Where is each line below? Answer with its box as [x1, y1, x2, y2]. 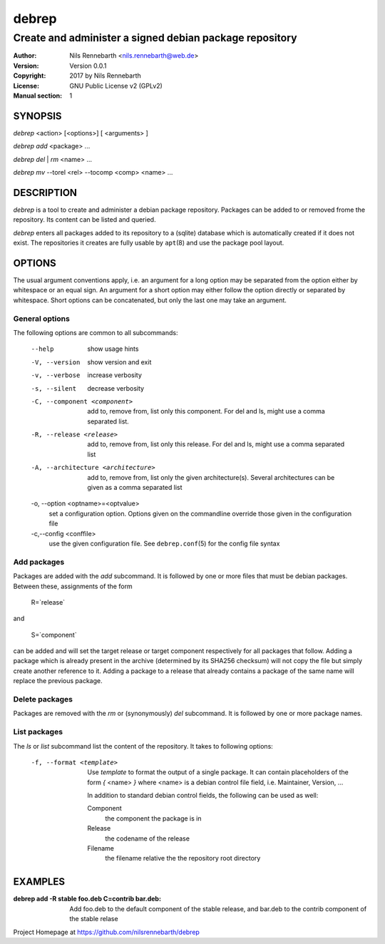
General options [13, 314, 71, 324]
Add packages [13, 557, 65, 567]
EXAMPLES [13, 876, 66, 888]
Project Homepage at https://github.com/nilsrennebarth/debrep [13, 928, 200, 936]
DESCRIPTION [13, 186, 78, 199]
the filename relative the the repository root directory [105, 854, 261, 863]
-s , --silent [31, 384, 77, 392]
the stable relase [69, 915, 118, 923]
